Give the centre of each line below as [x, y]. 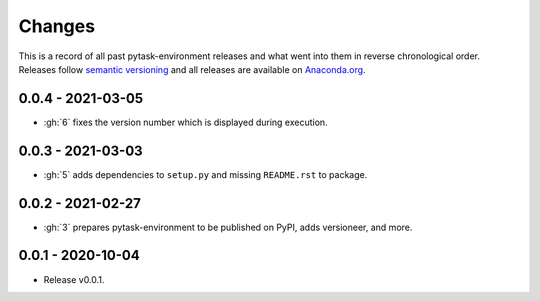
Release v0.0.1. [74, 279]
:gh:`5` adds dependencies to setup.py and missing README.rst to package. [205, 174]
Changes [56, 26]
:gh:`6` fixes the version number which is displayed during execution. [186, 122]
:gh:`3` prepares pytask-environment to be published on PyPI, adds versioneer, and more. [228, 227]
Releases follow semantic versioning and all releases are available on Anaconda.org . [192, 69]
